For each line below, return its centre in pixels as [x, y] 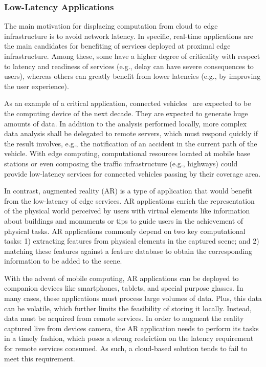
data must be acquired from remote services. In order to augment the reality [124, 318]
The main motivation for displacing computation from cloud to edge [111, 26]
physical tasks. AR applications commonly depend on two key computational [125, 231]
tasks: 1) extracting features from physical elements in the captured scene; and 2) [132, 241]
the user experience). [37, 86]
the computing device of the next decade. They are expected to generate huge [126, 113]
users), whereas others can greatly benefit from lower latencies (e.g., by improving [132, 76]
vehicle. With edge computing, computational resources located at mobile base [127, 153]
